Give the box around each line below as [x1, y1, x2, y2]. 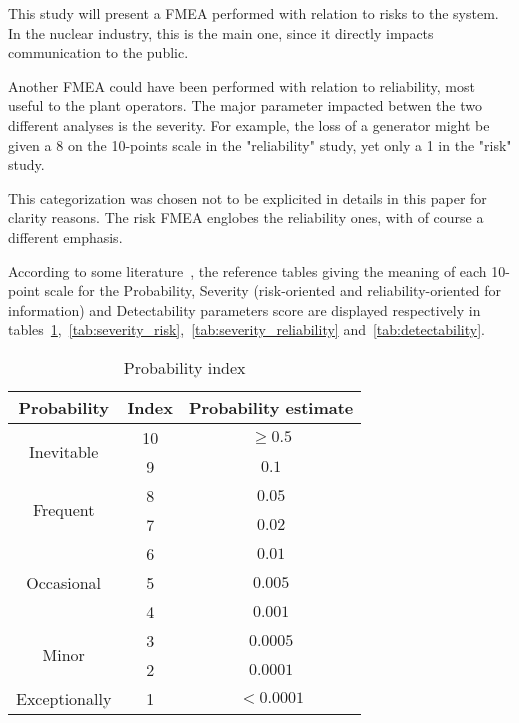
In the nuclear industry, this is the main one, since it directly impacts [8, 22, 434, 43]
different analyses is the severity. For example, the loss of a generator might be [8, 114, 490, 135]
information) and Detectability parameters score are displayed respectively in [8, 299, 481, 320]
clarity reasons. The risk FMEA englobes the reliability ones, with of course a [8, 207, 484, 228]
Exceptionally [16, 686, 112, 710]
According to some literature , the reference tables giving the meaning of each [8, 260, 487, 281]
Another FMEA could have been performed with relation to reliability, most [8, 75, 475, 96]
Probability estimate [188, 395, 354, 419]
